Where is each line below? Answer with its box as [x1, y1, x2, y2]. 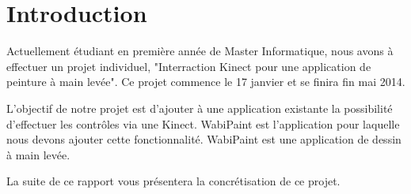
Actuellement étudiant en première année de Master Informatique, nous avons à [6, 43, 394, 59]
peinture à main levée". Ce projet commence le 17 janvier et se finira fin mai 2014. [6, 73, 405, 90]
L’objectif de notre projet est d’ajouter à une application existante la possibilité [6, 99, 393, 116]
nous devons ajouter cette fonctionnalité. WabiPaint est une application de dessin [6, 131, 401, 147]
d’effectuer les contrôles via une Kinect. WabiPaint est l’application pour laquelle [6, 115, 400, 132]
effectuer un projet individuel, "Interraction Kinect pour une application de [6, 58, 371, 74]
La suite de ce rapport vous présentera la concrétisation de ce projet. [6, 173, 341, 189]
